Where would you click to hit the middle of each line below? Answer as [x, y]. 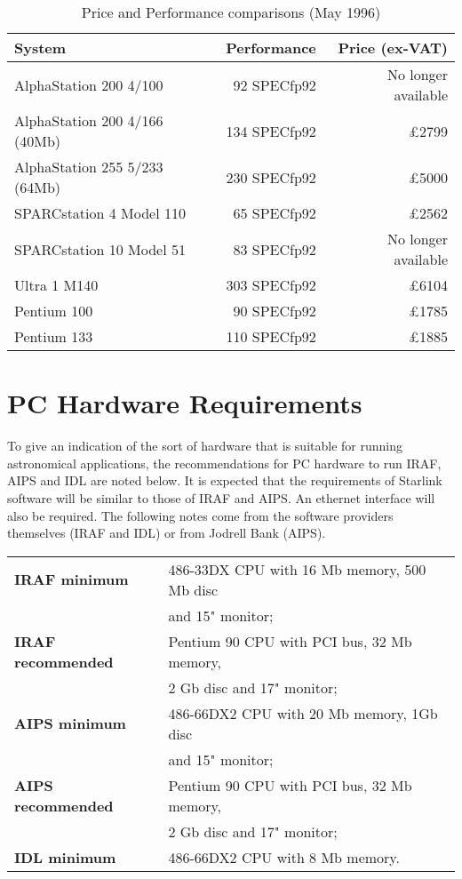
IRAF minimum [72, 579]
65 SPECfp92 [275, 213]
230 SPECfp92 [271, 177]
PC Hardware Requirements [185, 403]
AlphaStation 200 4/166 [89, 120]
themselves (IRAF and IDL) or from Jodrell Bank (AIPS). [167, 533]
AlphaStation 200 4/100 [89, 84]
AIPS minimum [70, 723]
